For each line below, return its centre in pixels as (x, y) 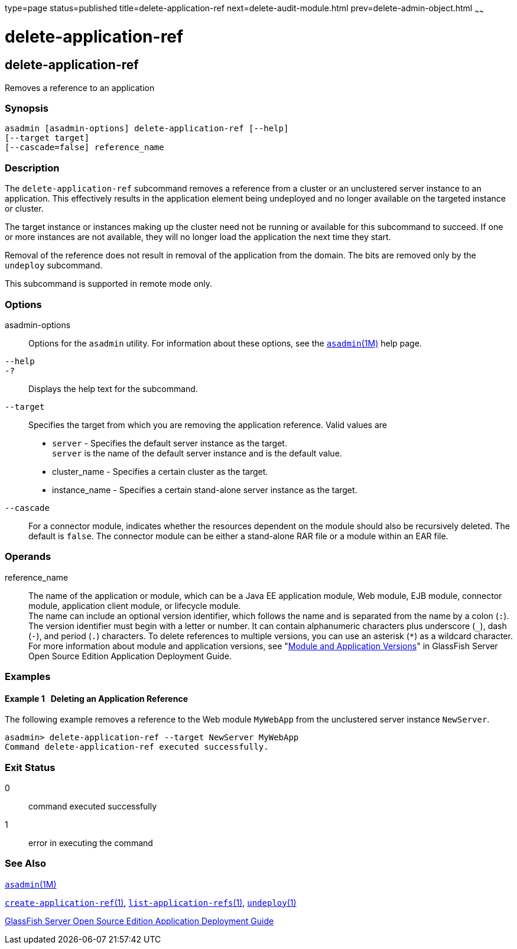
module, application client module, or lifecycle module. (135, 605)
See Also (25, 864)
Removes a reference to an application (80, 88)
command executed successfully (93, 807)
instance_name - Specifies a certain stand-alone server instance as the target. (205, 490)
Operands (28, 557)
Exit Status (30, 767)
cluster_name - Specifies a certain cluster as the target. (160, 471)
